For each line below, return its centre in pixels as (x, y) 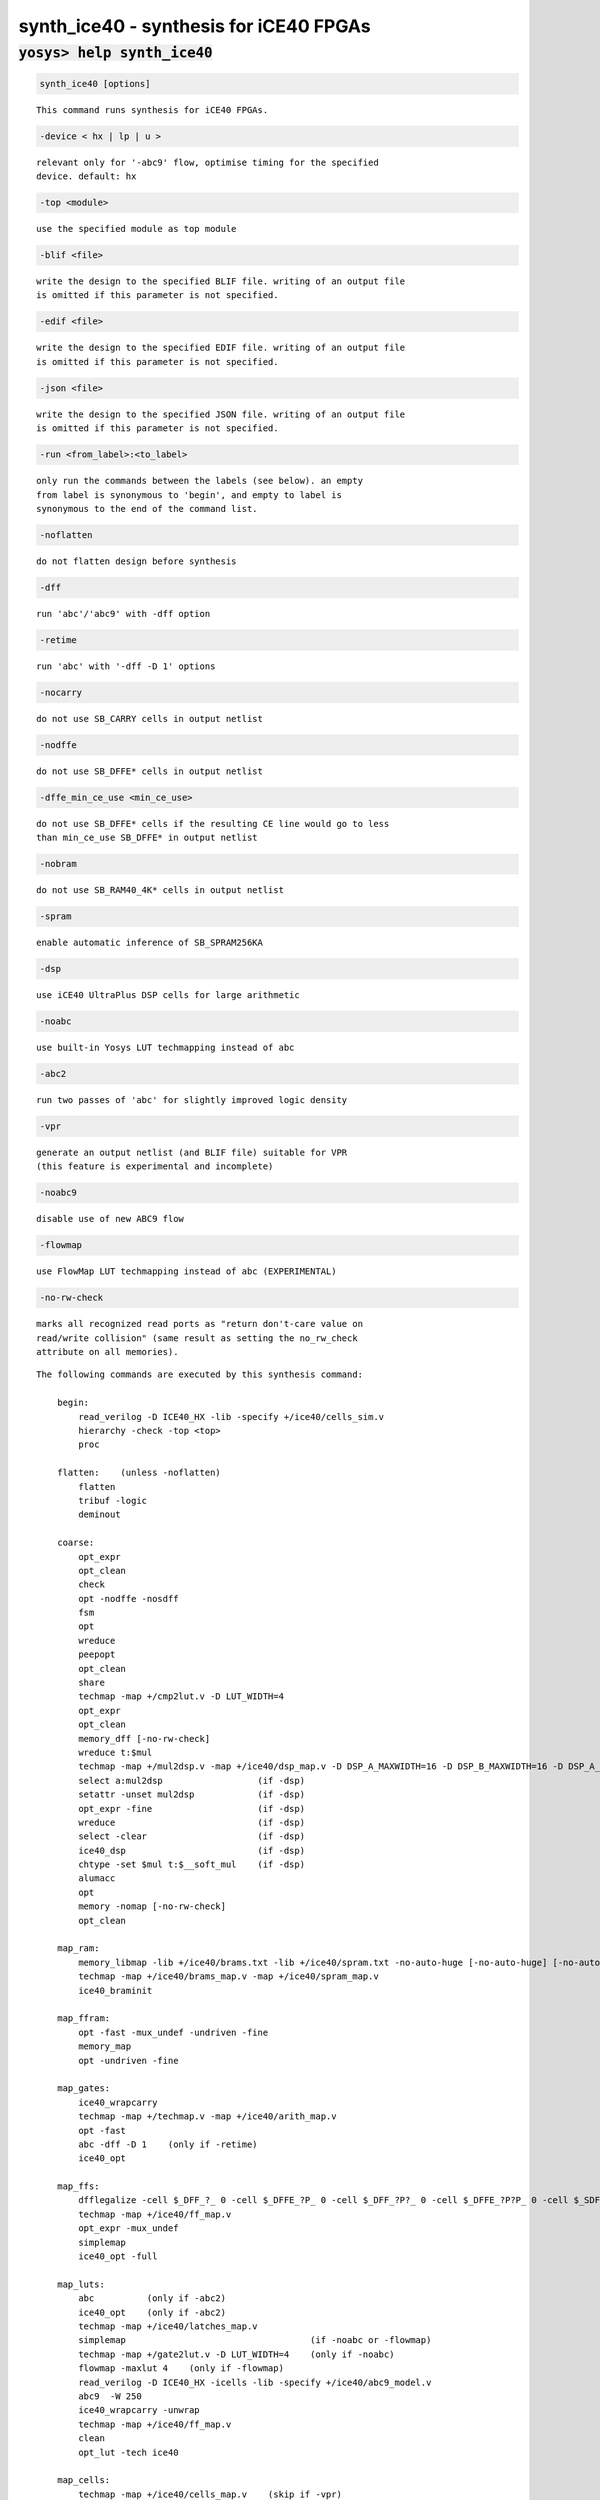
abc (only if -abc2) (152, 2298)
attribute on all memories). (107, 1352)
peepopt (97, 1654)
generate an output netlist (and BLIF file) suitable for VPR (192, 1152)
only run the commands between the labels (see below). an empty (200, 481)
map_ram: (78, 1948)
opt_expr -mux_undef (128, 2228)
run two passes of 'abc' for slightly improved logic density (192, 1099)
